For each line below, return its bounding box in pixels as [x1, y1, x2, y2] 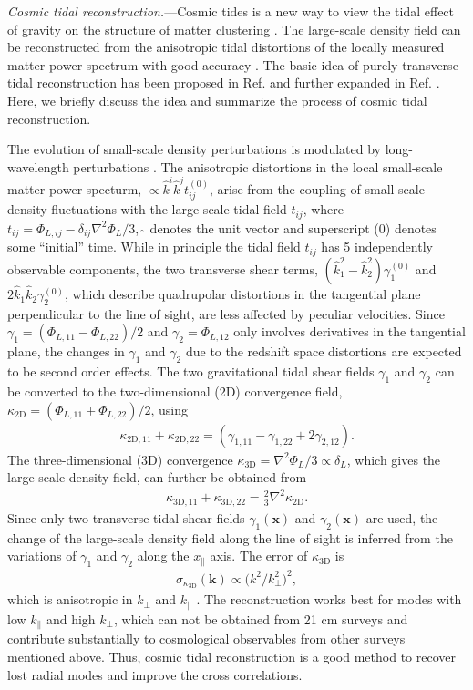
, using [150, 399, 189, 418]
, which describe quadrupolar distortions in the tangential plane [65, 284, 421, 304]
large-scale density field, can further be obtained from [7, 468, 307, 487]
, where [303, 200, 344, 219]
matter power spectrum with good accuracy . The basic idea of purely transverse [7, 55, 458, 74]
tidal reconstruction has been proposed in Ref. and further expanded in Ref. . [7, 73, 440, 92]
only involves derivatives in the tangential [233, 322, 466, 341]
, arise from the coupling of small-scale [209, 180, 425, 199]
